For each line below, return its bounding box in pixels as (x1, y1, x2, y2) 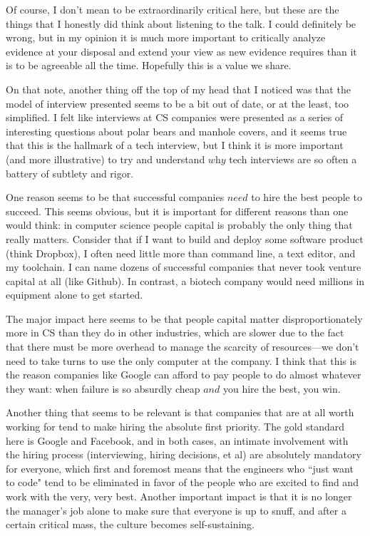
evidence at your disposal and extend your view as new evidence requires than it (6, 43, 357, 58)
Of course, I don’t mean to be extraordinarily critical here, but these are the (6, 2, 339, 16)
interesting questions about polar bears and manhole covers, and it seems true (6, 123, 347, 138)
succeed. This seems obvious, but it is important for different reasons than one (6, 203, 349, 218)
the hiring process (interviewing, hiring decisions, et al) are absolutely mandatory (6, 447, 361, 462)
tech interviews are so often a (229, 151, 357, 166)
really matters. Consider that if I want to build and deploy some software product (6, 231, 364, 246)
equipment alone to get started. (6, 287, 143, 302)
